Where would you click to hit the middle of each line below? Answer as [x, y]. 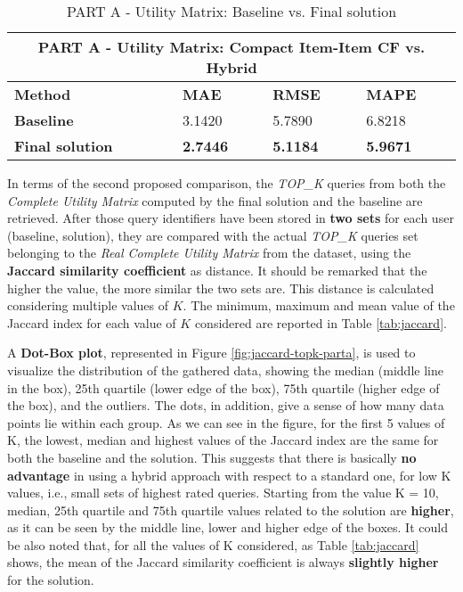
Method [43, 94]
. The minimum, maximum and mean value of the [319, 305]
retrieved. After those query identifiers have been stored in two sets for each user [231, 218]
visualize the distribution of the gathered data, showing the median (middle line [225, 370]
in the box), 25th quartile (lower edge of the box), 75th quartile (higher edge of [223, 387]
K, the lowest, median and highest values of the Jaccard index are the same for [223, 440]
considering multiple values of [88, 305]
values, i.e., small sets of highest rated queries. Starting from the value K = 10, [223, 493]
